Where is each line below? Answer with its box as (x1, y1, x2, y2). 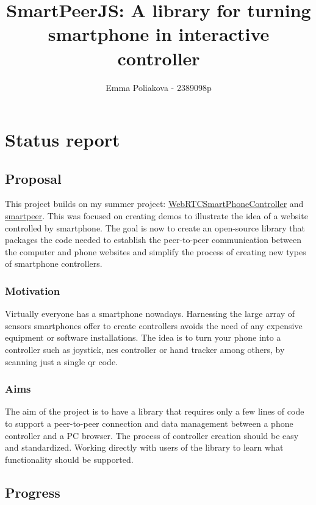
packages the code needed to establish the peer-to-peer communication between (5, 233, 301, 246)
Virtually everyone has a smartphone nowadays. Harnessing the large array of (5, 307, 295, 320)
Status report (5, 127, 120, 152)
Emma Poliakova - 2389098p (106, 81, 212, 93)
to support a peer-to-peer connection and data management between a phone (5, 417, 293, 430)
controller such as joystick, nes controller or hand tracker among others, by (5, 343, 285, 356)
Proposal (5, 169, 62, 187)
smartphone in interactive (48, 21, 270, 46)
